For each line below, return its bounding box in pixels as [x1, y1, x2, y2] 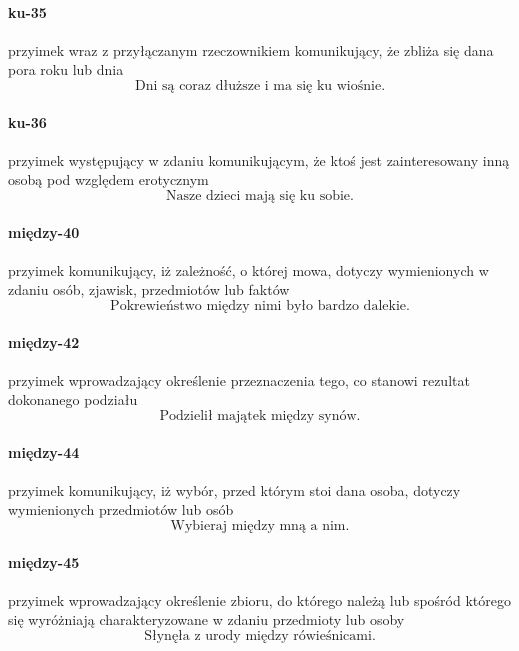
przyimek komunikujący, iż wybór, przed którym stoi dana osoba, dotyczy [8, 479, 461, 500]
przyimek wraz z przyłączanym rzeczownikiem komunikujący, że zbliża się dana [8, 39, 494, 60]
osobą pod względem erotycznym [8, 169, 209, 190]
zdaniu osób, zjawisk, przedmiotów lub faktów [8, 279, 290, 300]
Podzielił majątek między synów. [159, 408, 361, 423]
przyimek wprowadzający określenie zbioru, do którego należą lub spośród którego [8, 589, 511, 610]
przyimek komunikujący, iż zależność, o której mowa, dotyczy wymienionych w [8, 259, 489, 280]
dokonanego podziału [8, 389, 138, 410]
